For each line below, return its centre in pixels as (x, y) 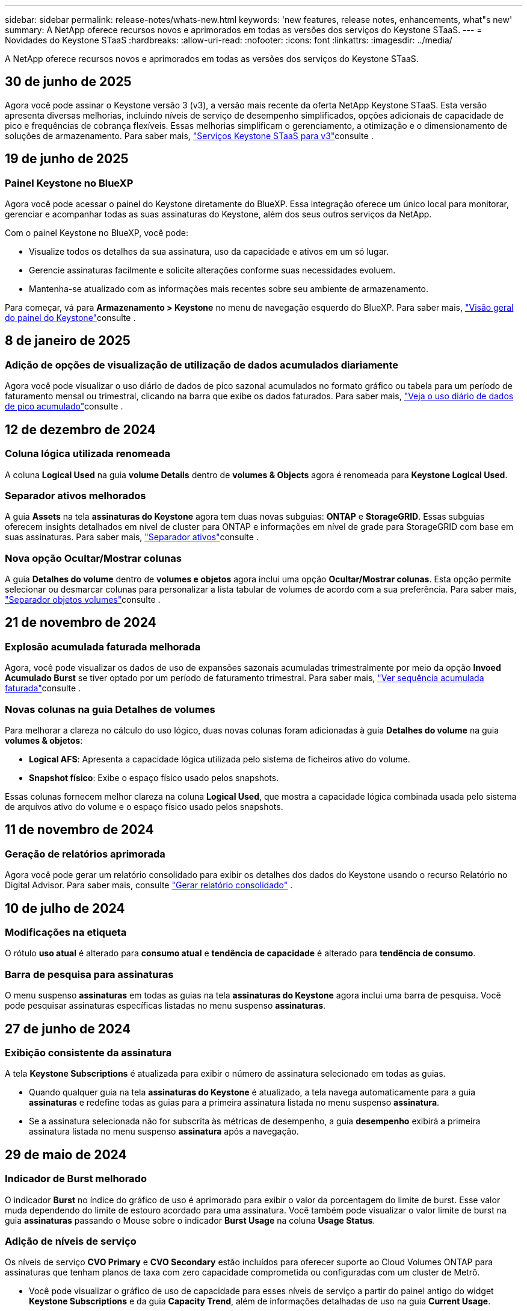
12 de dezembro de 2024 (80, 429)
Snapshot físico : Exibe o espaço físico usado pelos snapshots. (154, 777)
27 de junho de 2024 (68, 1029)
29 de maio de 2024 (66, 1154)
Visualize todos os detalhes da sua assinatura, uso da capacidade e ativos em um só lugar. (209, 252)
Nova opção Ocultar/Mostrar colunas (93, 558)
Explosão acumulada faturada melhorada (103, 646)
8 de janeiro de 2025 (68, 341)
